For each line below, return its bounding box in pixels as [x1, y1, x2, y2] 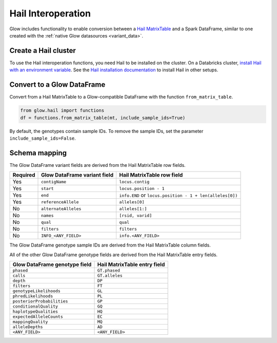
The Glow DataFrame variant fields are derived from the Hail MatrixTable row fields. [9, 162, 186, 168]
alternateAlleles [41, 206, 82, 212]
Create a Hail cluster [9, 46, 76, 55]
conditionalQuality [12, 303, 58, 309]
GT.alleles [97, 273, 123, 278]
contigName [41, 179, 67, 184]
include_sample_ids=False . [9, 135, 76, 141]
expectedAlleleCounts [12, 314, 64, 319]
